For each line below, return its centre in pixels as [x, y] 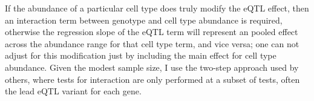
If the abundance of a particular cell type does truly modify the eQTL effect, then [157, 8]
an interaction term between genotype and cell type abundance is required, [144, 20]
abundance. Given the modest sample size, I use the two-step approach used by [152, 67]
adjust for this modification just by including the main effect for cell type [141, 55]
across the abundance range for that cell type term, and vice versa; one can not [152, 43]
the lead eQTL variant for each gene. [73, 91]
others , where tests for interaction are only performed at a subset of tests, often [152, 79]
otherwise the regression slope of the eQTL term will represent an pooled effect [152, 32]
